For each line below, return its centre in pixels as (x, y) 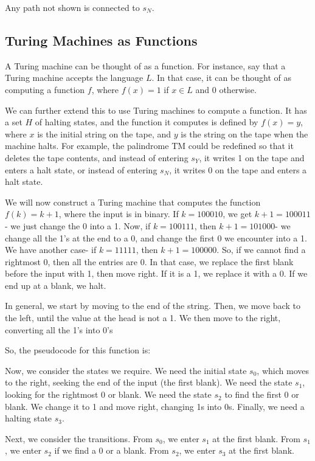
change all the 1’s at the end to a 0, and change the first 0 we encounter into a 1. (156, 237)
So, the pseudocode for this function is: (78, 350)
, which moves (283, 370)
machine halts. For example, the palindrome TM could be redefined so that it (149, 146)
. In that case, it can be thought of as (222, 78)
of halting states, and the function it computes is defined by (147, 122)
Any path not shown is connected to (72, 7)
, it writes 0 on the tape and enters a (238, 169)
